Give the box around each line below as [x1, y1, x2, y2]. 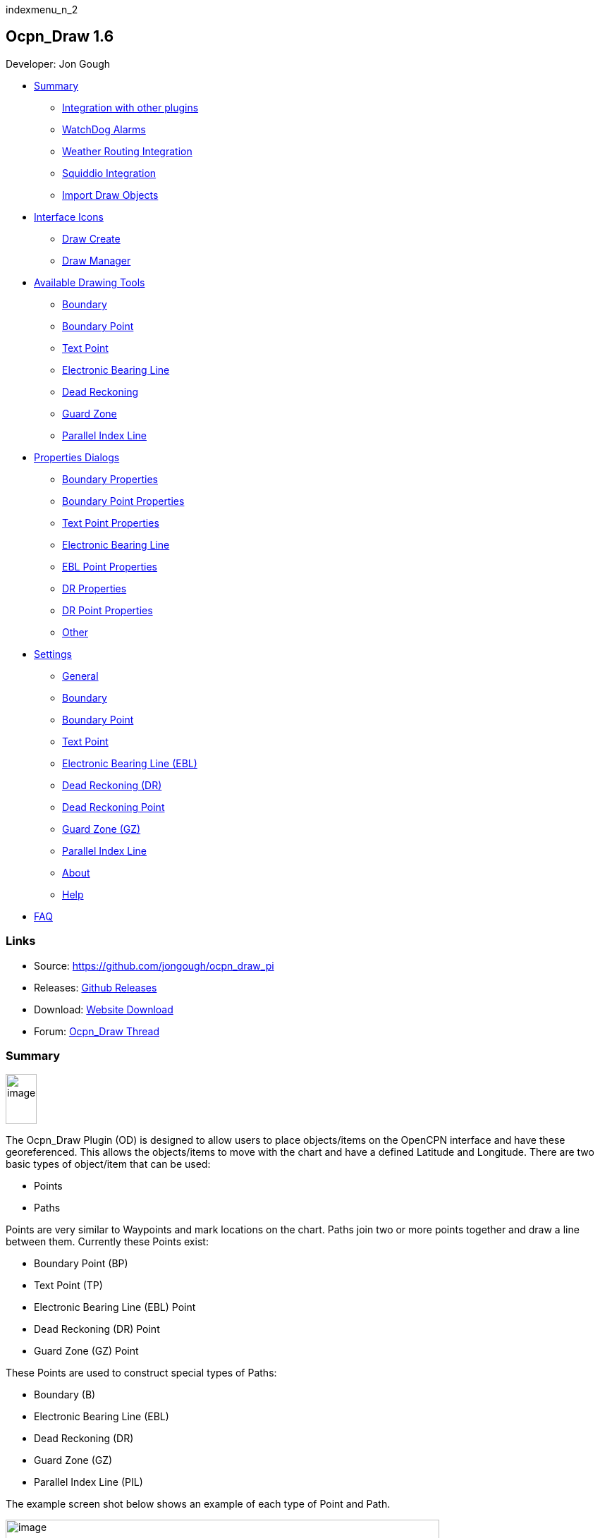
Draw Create [62, 232, 121, 245]
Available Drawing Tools [34, 276, 145, 288]
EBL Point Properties [62, 560, 157, 573]
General [62, 669, 99, 682]
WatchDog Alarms [62, 123, 146, 135]
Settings [34, 647, 72, 660]
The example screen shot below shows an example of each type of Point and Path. [6, 1498, 391, 1510]
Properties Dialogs [34, 451, 120, 463]
